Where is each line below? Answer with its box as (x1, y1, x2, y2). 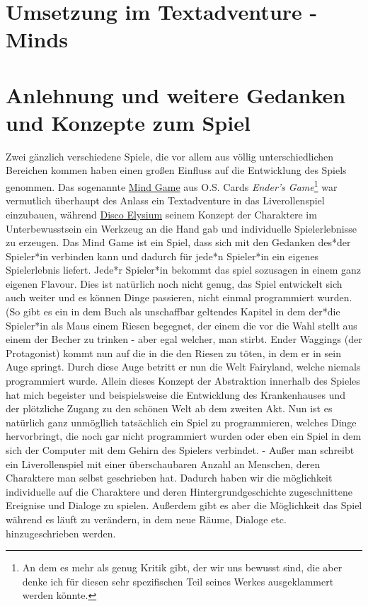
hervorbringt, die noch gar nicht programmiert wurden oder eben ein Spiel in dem (6, 429, 362, 443)
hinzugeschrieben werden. (6, 525, 116, 540)
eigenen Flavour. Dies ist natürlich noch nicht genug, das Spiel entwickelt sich (6, 276, 343, 291)
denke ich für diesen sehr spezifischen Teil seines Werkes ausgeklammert (22, 573, 334, 588)
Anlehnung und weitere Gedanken (6, 80, 346, 109)
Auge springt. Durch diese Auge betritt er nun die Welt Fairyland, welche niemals (6, 359, 361, 374)
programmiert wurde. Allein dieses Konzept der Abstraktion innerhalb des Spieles (6, 373, 360, 388)
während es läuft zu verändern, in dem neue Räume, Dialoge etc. (6, 511, 287, 526)
